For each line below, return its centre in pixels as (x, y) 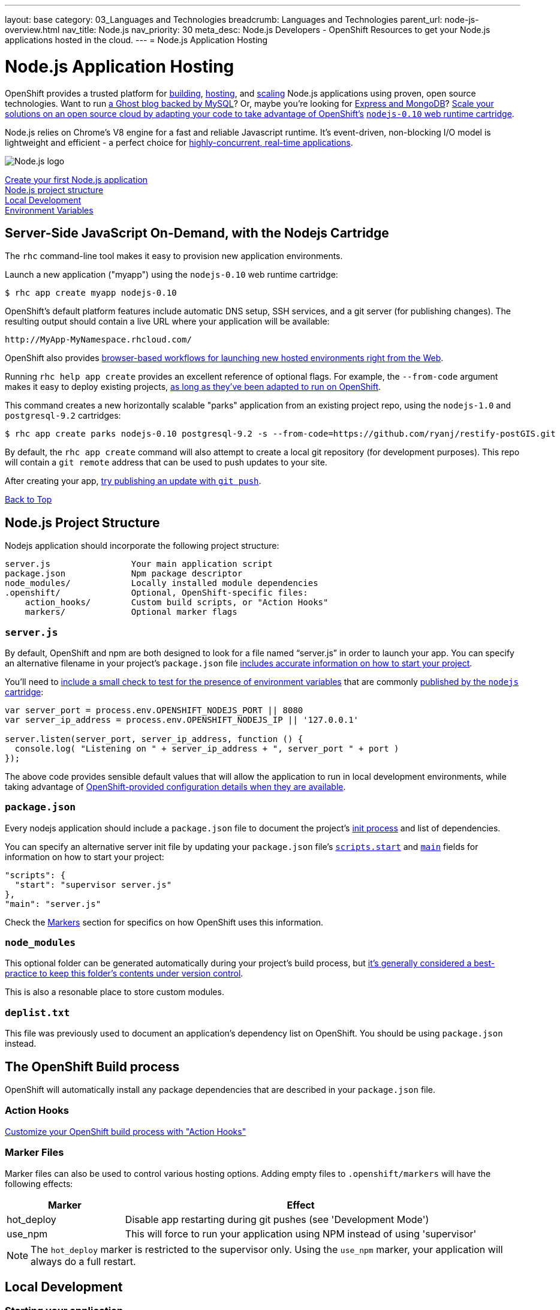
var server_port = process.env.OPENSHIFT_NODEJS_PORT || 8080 (154, 710)
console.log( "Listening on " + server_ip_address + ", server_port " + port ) (207, 748)
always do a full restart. (83, 1261)
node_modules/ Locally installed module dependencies (162, 583)
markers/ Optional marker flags (131, 612)
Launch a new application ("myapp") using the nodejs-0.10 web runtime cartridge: (171, 275)
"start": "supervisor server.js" (93, 884)
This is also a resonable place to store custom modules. (115, 992)
